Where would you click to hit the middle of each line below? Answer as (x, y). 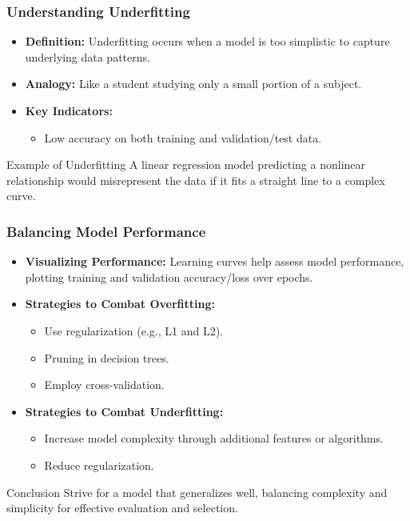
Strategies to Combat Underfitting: (124, 411)
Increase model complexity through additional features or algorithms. (214, 438)
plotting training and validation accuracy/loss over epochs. (169, 277)
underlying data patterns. (88, 56)
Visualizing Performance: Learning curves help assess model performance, (215, 261)
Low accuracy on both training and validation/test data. (183, 137)
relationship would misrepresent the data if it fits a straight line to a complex (196, 180)
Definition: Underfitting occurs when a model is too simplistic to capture (207, 41)
